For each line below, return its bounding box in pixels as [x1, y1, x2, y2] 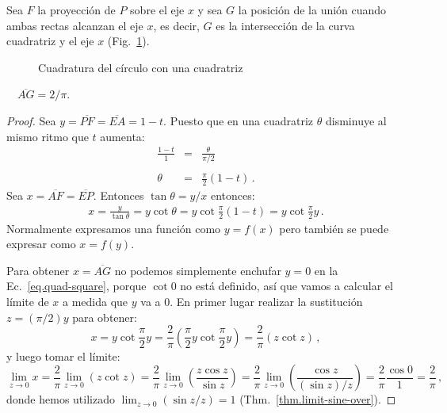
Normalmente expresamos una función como [6, 220, 221, 236]
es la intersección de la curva [216, 17, 355, 33]
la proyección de [37, 2, 116, 17]
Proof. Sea [6, 112, 56, 128]
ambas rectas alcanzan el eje [6, 17, 143, 33]
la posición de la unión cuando [238, 2, 387, 17]
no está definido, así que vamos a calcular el [180, 277, 393, 294]
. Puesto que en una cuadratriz [163, 112, 314, 128]
